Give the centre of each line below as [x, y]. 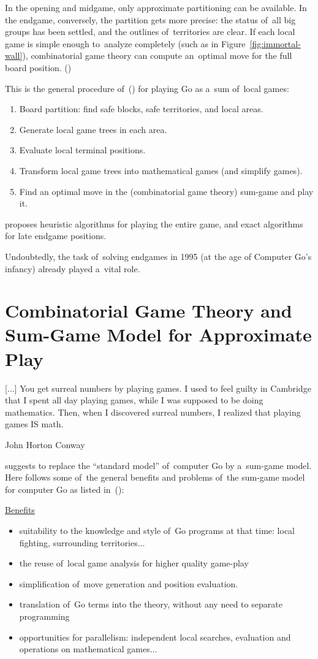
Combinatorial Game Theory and [149, 310]
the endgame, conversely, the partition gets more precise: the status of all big [150, 19]
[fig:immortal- [275, 43]
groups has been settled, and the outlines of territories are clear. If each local [150, 32]
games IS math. [34, 424]
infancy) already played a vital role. [73, 268]
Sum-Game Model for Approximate [158, 334]
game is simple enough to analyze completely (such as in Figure [125, 43]
